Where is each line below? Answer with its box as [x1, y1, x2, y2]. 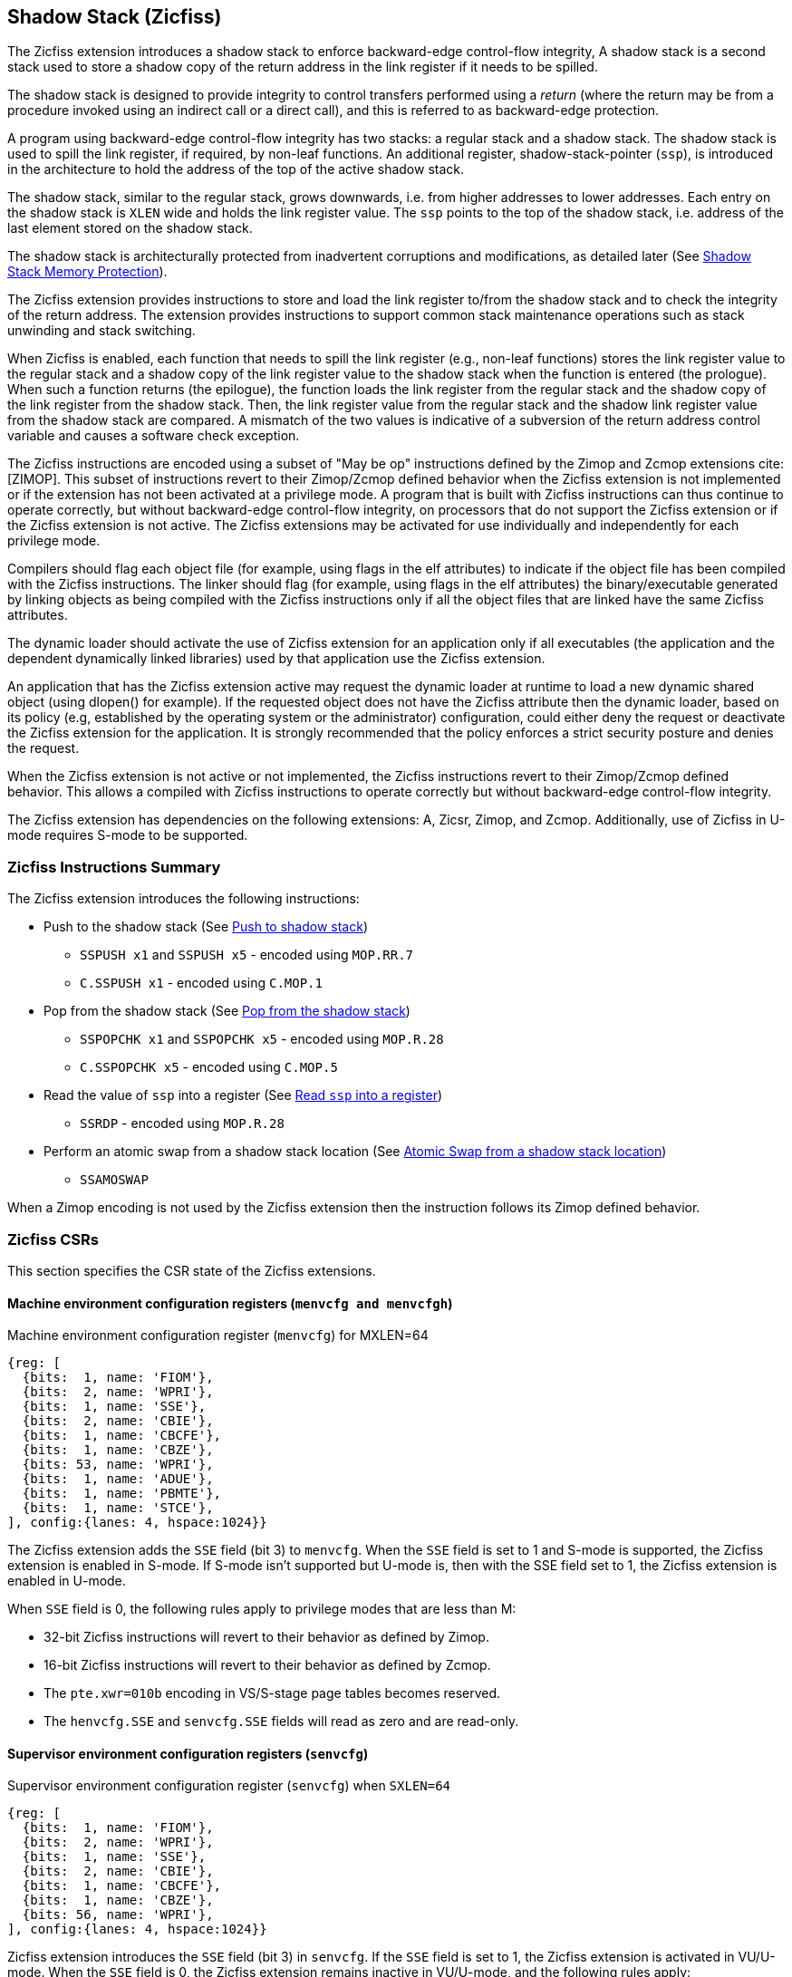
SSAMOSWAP [80, 1172, 149, 1188]
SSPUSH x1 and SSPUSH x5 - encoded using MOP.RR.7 [80, 947, 413, 963]
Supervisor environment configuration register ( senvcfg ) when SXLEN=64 [7, 1778, 451, 1794]
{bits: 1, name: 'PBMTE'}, [22, 1486, 222, 1501]
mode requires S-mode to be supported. [7, 827, 248, 844]
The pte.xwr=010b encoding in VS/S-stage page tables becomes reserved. [43, 1685, 501, 1702]
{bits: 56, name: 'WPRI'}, [22, 1907, 214, 1923]
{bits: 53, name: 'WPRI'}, [22, 1457, 214, 1472]
